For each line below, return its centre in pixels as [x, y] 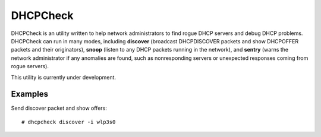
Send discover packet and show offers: [59, 108]
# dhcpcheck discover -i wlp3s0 [69, 122]
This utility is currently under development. [63, 77]
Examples [30, 94]
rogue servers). [30, 66]
